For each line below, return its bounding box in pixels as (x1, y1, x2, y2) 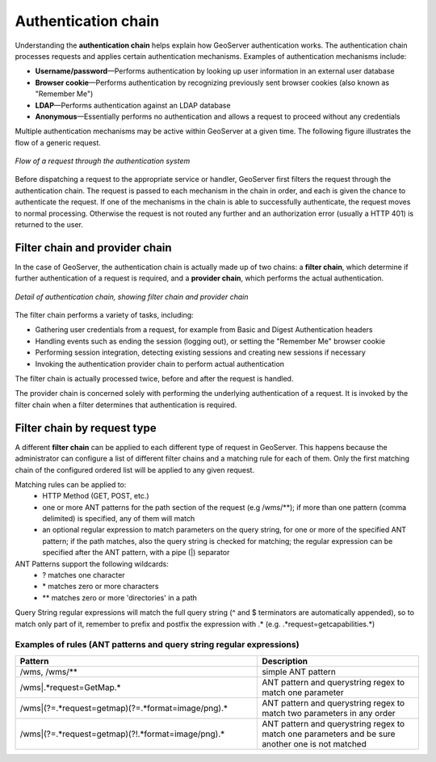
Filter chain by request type (15, 421, 157, 435)
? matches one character (42, 570, 125, 580)
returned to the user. (15, 220, 84, 229)
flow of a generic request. (15, 137, 101, 147)
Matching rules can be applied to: (15, 479, 127, 489)
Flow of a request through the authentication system (15, 156, 191, 166)
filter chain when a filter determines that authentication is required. (15, 400, 237, 410)
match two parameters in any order (262, 707, 396, 718)
